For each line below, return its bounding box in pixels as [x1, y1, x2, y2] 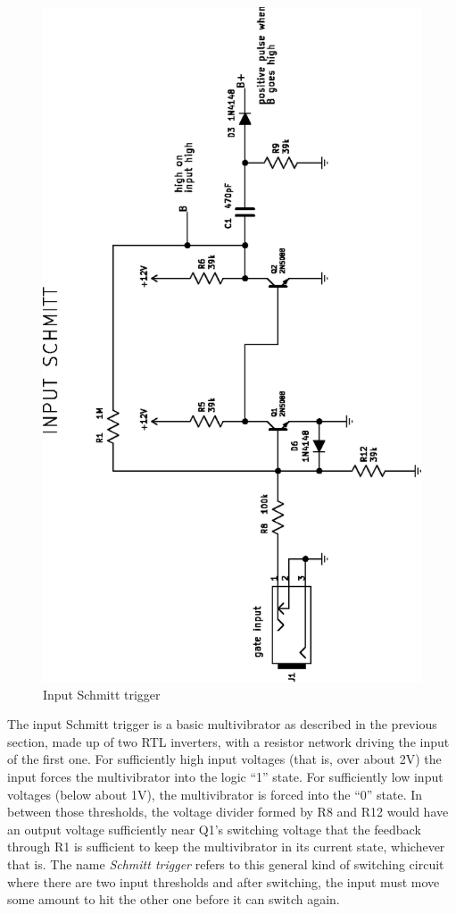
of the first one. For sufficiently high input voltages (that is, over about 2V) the [7, 750, 442, 768]
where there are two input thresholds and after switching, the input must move [7, 872, 440, 891]
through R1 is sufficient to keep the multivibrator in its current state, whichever [7, 837, 445, 856]
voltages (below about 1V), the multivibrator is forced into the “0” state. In [7, 784, 423, 803]
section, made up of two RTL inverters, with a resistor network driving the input [7, 732, 450, 750]
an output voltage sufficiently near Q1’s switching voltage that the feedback [7, 819, 421, 838]
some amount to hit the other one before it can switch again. [7, 890, 340, 909]
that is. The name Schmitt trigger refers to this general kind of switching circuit [7, 855, 444, 874]
